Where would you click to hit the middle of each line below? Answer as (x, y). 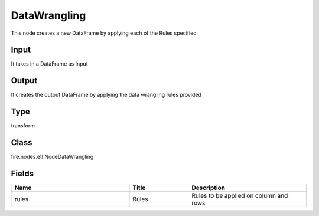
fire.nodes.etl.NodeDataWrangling (52, 157)
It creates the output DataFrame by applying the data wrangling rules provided (106, 95)
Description (209, 188)
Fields (22, 173)
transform (23, 126)
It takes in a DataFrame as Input (49, 64)
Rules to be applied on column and (240, 196)
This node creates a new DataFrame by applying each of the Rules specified (104, 33)
